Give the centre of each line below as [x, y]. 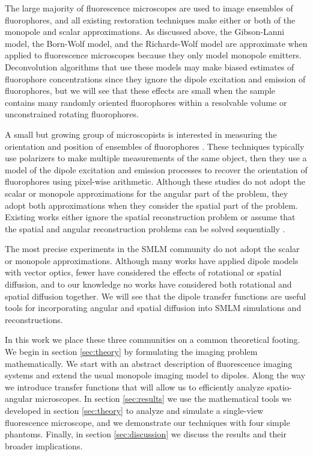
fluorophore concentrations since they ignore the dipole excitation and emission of [155, 79]
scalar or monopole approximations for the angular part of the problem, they [147, 193]
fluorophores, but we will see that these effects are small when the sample [140, 91]
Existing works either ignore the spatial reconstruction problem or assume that [150, 217]
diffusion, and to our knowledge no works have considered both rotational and [148, 284]
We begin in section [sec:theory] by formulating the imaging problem [131, 352]
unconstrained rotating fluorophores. [72, 114]
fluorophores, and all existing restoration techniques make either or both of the [150, 20]
